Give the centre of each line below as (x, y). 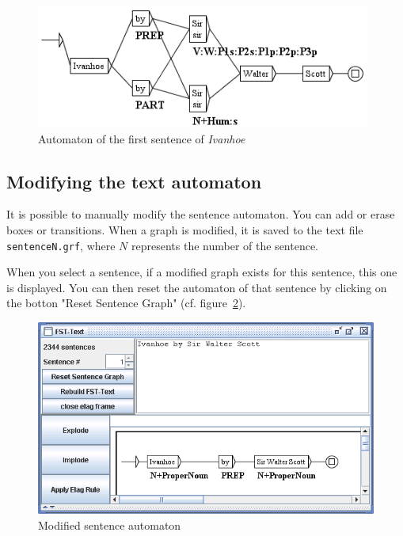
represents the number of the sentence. (225, 245)
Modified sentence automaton (110, 525)
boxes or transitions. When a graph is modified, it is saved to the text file (185, 229)
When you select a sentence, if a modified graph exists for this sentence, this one (202, 272)
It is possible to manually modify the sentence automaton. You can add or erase (201, 214)
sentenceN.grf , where (61, 245)
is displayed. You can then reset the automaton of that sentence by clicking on (197, 287)
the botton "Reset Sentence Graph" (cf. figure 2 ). (126, 303)
